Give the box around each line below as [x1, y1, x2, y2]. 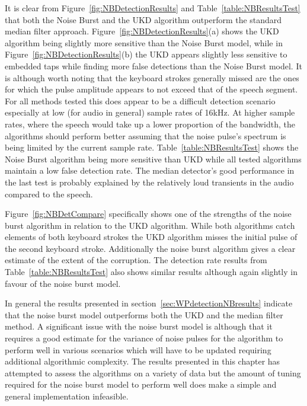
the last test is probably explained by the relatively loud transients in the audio [5, 175, 294, 188]
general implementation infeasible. [5, 390, 129, 402]
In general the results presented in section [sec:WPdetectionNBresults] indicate [5, 297, 293, 309]
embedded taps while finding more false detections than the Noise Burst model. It [5, 59, 302, 72]
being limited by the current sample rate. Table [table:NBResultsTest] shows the [5, 141, 299, 154]
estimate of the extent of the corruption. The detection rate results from [5, 254, 267, 266]
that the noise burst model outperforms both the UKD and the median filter [5, 308, 283, 321]
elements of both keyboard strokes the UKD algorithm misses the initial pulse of [5, 231, 298, 243]
